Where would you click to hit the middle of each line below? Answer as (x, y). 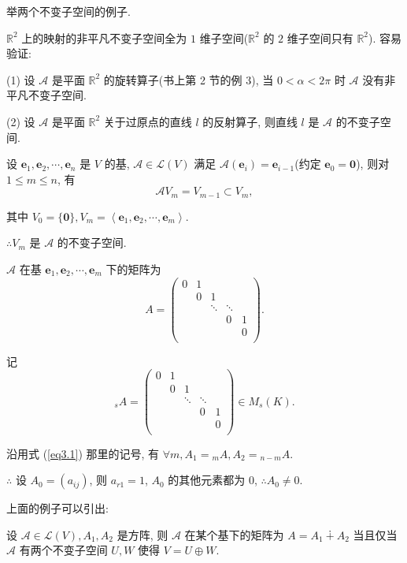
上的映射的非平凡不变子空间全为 (104, 37)
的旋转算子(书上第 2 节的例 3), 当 (189, 79)
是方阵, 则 (142, 534)
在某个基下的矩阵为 (234, 534)
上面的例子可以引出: (57, 508)
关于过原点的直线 (148, 121)
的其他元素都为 (207, 480)
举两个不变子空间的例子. (68, 11)
